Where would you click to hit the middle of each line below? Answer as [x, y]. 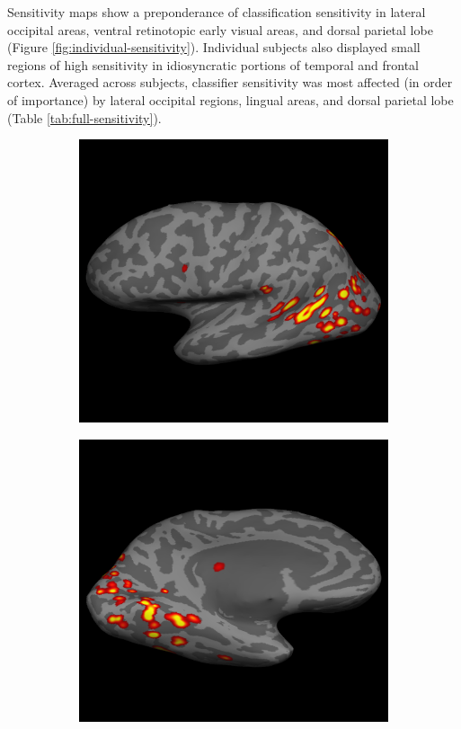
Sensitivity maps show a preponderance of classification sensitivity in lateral [217, 12]
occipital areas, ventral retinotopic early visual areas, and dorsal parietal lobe [220, 29]
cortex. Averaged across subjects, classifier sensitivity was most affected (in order [230, 82]
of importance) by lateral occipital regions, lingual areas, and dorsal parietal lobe [230, 99]
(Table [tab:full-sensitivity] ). [84, 117]
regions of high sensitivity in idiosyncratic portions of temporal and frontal [213, 64]
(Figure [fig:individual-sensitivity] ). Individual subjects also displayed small [214, 47]
